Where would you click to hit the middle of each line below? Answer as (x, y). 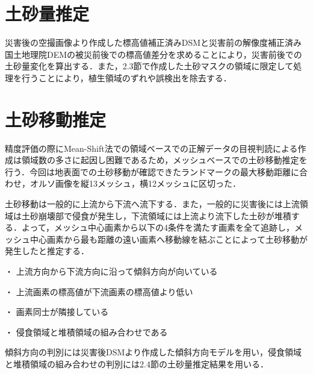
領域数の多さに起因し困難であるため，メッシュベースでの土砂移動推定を (164, 160)
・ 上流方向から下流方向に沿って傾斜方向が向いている (111, 271)
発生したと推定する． (47, 251)
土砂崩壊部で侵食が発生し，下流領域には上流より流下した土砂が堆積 (156, 215)
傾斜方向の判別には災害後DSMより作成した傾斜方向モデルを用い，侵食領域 (153, 352)
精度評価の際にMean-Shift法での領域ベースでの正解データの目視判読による (151, 148)
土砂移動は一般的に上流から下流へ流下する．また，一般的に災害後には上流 (152, 204)
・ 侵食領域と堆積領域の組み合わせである (86, 332)
